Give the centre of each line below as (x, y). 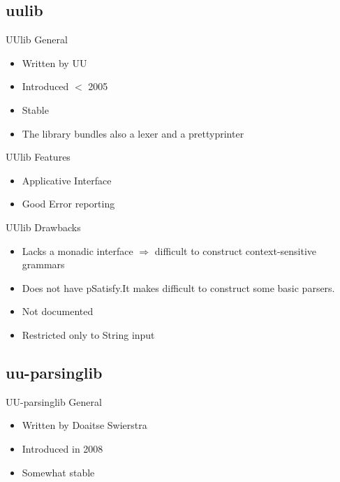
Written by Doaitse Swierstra (84, 425)
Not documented (58, 311)
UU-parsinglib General (54, 401)
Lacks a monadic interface (77, 250)
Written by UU (54, 63)
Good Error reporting (68, 204)
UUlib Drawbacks (43, 227)
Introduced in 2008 (62, 448)
